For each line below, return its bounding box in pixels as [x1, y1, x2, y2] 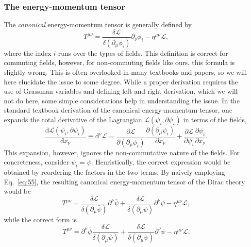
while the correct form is [4, 214, 77, 224]
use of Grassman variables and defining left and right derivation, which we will [4, 86, 238, 96]
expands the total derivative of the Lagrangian [4, 114, 142, 124]
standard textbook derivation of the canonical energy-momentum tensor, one [4, 105, 233, 115]
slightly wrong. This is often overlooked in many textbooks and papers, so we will [4, 66, 247, 77]
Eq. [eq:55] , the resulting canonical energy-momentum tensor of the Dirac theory [4, 176, 245, 186]
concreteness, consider [4, 157, 69, 167]
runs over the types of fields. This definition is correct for [58, 48, 228, 58]
